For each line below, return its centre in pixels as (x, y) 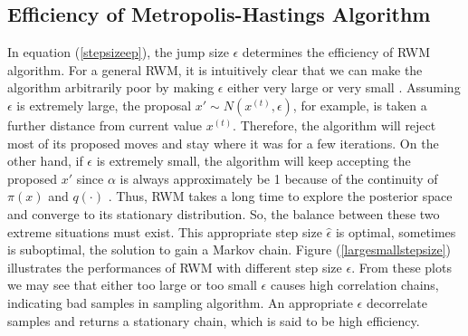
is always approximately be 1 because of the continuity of (279, 178)
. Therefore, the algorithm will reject (334, 125)
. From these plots (401, 267)
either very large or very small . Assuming (344, 87)
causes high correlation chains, (354, 285)
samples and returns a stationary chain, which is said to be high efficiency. (214, 320)
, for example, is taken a (360, 105)
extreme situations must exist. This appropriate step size (165, 231)
